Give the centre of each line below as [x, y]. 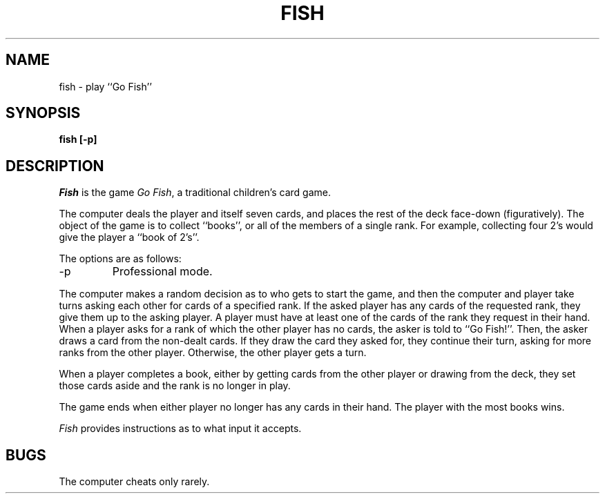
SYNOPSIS [43, 113]
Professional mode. [162, 272]
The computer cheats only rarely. [134, 482]
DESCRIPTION [55, 166]
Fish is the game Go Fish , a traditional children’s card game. [195, 193]
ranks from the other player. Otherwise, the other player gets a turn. [213, 353]
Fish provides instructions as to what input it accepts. [180, 429]
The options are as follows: [120, 259]
